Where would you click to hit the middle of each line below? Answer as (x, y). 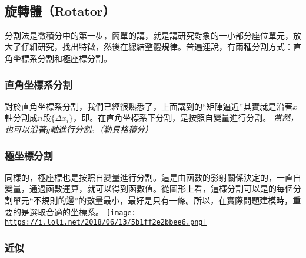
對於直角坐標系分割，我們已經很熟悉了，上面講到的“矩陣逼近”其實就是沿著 (149, 106)
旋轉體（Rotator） (60, 10)
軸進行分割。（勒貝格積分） (101, 129)
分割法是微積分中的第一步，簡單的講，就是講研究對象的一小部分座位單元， (149, 35)
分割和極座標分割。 (74, 58)
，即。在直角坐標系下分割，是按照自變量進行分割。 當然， (186, 118)
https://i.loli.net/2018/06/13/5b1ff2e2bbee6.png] (106, 223)
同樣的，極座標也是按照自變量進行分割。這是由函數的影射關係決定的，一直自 (153, 177)
